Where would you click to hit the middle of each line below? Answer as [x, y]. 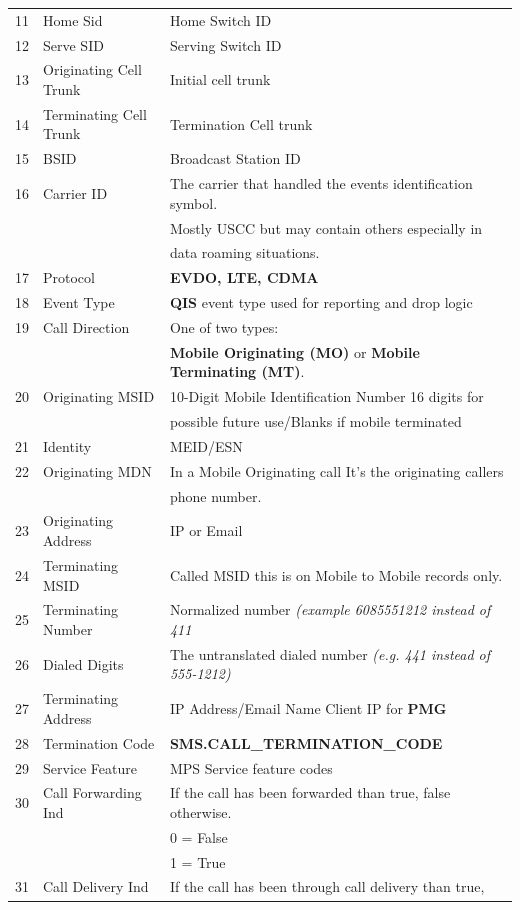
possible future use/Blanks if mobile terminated [315, 421]
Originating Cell [92, 69]
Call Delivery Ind [96, 886]
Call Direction [86, 326]
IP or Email [206, 530]
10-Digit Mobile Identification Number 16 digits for [326, 396]
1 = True [197, 861]
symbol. [193, 202]
